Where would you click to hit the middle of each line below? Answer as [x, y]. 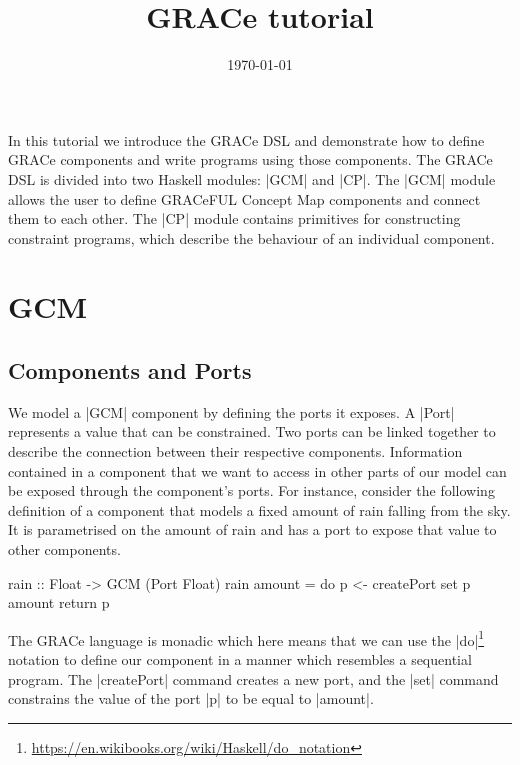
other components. [64, 549]
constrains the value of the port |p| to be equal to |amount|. [191, 698]
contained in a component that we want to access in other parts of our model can [257, 470]
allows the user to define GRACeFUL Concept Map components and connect [244, 198]
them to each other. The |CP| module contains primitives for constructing [234, 218]
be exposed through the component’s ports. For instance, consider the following [251, 490]
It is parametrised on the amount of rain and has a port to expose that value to [252, 529]
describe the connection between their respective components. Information [235, 451]
